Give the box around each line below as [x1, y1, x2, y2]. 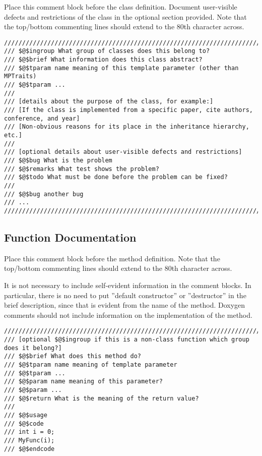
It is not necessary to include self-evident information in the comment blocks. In [4, 279, 251, 290]
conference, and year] [4, 115, 80, 122]
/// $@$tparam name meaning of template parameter [4, 361, 177, 368]
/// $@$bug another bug [4, 190, 84, 198]
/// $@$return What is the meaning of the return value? [4, 394, 199, 402]
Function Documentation [4, 229, 137, 245]
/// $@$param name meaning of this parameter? [4, 378, 163, 385]
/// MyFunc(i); [4, 436, 55, 444]
